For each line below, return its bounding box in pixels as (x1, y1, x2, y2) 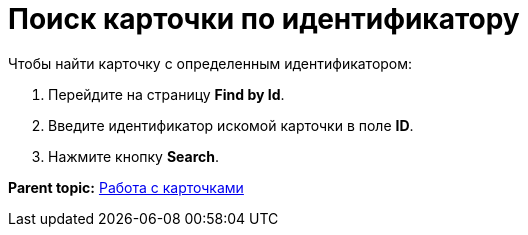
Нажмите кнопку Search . (48, 147, 220, 165)
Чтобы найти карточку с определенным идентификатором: (8, 54, 413, 72)
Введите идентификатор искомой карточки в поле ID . (48, 116, 414, 134)
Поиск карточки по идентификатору (8, 2, 520, 36)
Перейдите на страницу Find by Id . (48, 85, 285, 103)
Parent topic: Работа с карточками (8, 178, 244, 196)
